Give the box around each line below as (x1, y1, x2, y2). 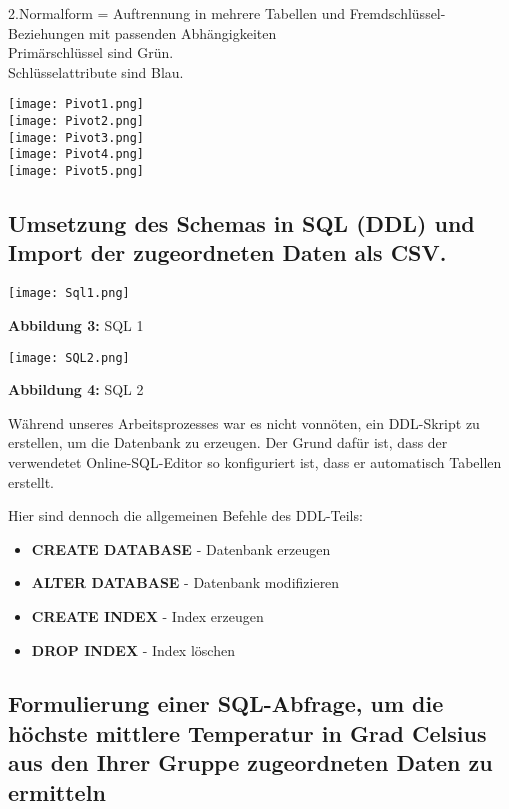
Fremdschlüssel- (349, 3, 446, 23)
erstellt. (8, 471, 55, 492)
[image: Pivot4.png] (8, 147, 145, 162)
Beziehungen (8, 22, 85, 43)
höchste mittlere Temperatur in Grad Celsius (8, 717, 487, 748)
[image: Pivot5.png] (8, 164, 145, 178)
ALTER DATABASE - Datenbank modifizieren (31, 572, 340, 593)
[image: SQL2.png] (8, 350, 130, 365)
